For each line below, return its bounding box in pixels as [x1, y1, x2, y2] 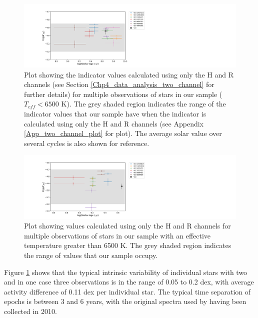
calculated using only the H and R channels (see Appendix [24, 118, 203, 128]
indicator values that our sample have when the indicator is [24, 108, 206, 119]
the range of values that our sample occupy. [24, 249, 158, 260]
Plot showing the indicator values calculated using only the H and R [24, 69, 234, 79]
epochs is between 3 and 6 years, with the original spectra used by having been [4, 296, 246, 306]
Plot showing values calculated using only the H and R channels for [24, 220, 231, 231]
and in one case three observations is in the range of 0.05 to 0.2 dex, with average [4, 276, 254, 287]
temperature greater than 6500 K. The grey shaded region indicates [24, 240, 231, 250]
